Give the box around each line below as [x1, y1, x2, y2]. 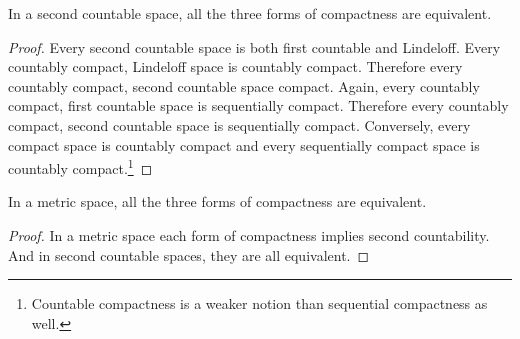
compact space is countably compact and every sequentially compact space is [8, 134, 480, 155]
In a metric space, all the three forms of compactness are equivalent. [8, 191, 427, 212]
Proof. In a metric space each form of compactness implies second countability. [8, 225, 490, 245]
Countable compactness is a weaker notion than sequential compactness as [31, 293, 488, 314]
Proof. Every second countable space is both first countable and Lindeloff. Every [8, 36, 501, 57]
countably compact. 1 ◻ [8, 155, 153, 178]
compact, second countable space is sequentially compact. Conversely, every [8, 114, 471, 135]
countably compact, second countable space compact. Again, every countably [8, 75, 480, 96]
